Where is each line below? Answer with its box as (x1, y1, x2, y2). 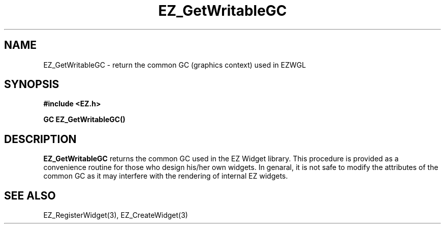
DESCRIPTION (4, 132, 77, 146)
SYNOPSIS (4, 78, 59, 91)
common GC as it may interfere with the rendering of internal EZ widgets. (43, 172, 288, 181)
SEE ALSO (4, 189, 56, 202)
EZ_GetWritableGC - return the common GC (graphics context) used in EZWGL (43, 60, 306, 69)
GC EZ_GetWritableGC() (43, 115, 125, 124)
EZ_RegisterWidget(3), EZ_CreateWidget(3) (43, 211, 188, 220)
